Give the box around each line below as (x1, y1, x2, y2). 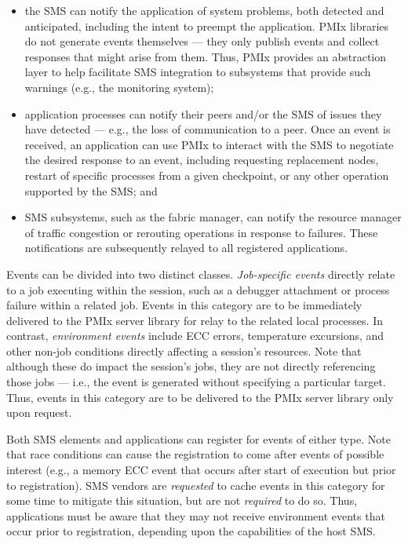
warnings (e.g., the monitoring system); (24, 78, 214, 95)
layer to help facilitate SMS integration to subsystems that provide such (24, 64, 371, 80)
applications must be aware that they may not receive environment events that (6, 507, 385, 524)
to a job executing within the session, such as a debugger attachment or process (6, 281, 390, 298)
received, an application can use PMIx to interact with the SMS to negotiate (24, 136, 394, 152)
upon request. (6, 404, 72, 421)
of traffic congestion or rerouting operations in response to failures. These (24, 224, 378, 240)
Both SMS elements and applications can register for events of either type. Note (6, 430, 391, 447)
